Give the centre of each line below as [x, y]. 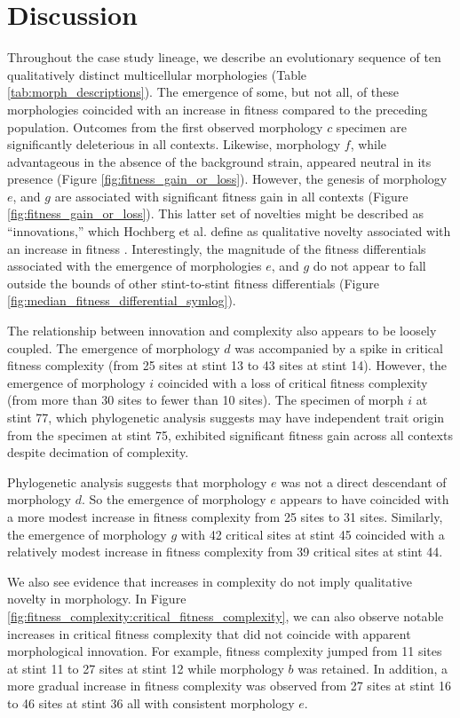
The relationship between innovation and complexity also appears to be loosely [222, 331]
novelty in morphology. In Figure [97, 599]
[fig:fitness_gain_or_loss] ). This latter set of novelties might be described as [216, 213]
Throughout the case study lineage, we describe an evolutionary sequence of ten [224, 57]
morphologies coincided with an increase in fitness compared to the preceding [218, 109]
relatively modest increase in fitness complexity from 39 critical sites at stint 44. [225, 552]
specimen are [371, 126]
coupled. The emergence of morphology [114, 347]
